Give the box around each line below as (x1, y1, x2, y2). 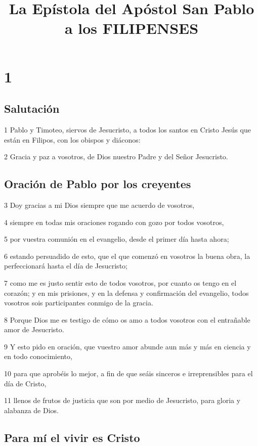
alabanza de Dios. (4, 405, 59, 415)
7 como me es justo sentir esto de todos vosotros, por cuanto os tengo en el (4, 277, 237, 288)
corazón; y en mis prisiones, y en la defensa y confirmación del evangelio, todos (4, 287, 249, 298)
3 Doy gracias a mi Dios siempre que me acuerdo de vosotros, (4, 199, 195, 210)
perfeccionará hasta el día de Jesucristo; (4, 260, 127, 271)
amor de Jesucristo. (4, 324, 64, 335)
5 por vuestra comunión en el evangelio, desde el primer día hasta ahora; (4, 234, 229, 244)
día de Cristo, (4, 378, 47, 388)
